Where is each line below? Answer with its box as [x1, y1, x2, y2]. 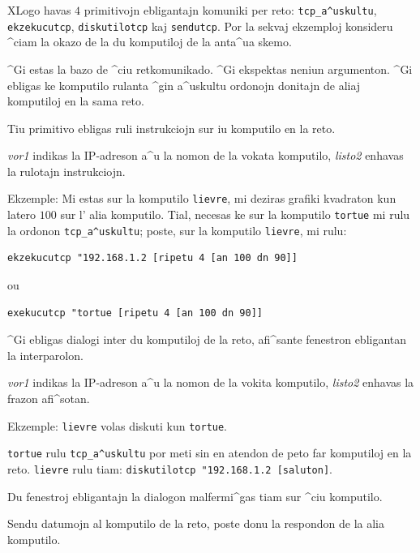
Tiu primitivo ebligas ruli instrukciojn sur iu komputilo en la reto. [7, 119, 336, 136]
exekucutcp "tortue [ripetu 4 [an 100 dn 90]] [7, 307, 263, 319]
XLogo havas [7, 2, 71, 18]
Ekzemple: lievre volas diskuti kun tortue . [7, 417, 228, 434]
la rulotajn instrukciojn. [7, 162, 126, 179]
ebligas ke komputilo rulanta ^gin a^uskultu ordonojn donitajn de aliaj [7, 76, 361, 93]
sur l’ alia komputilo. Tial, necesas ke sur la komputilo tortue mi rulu [60, 206, 410, 223]
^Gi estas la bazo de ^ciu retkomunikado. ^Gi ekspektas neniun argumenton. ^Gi [7, 60, 413, 77]
